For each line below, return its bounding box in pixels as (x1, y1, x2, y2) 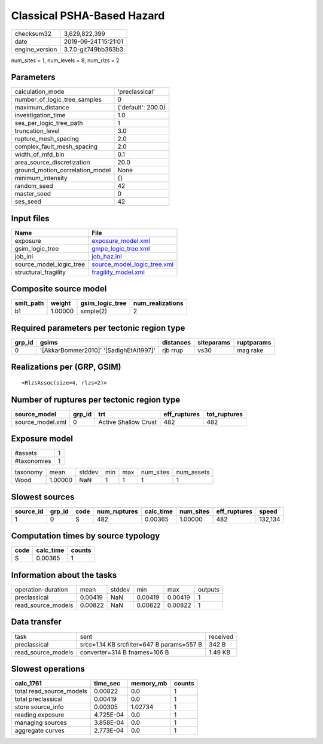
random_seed (14, 182, 53, 190)
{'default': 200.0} (117, 103, 166, 112)
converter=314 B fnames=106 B (80, 648, 169, 656)
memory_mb (130, 679, 167, 688)
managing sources (14, 718, 67, 727)
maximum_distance (14, 103, 69, 112)
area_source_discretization (14, 158, 90, 167)
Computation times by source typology (11, 531, 160, 541)
